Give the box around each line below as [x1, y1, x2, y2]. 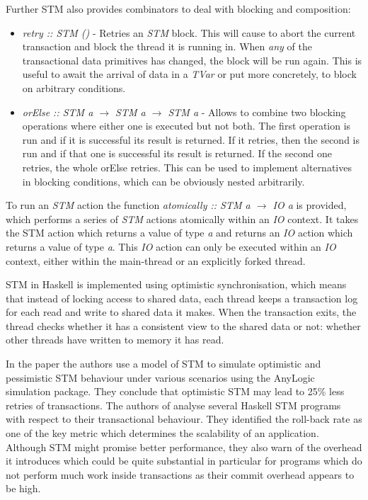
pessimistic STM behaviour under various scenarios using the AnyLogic [6, 370, 315, 385]
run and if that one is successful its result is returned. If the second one [22, 146, 332, 161]
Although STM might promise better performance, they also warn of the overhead [6, 439, 362, 454]
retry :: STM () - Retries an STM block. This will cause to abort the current [22, 25, 356, 40]
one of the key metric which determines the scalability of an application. [6, 426, 319, 441]
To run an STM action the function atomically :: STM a [6, 198, 251, 212]
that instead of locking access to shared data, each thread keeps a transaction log [6, 290, 358, 305]
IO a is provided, [272, 198, 347, 212]
